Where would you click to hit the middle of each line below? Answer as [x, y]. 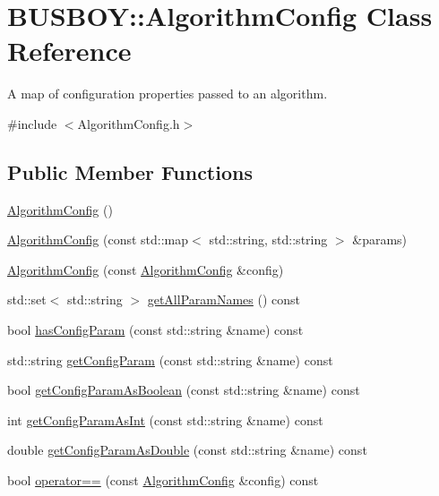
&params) [380, 239]
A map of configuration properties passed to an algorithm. [168, 94]
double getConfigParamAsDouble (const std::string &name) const [187, 450]
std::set [27, 299]
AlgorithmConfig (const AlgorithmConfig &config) [146, 269]
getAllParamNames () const [224, 299]
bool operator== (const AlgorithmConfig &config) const [163, 480]
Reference [69, 51]
